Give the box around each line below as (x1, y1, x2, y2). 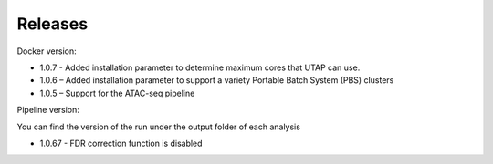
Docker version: (16, 46, 77, 56)
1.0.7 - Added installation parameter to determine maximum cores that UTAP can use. (39, 62, 361, 73)
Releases (16, 14, 89, 34)
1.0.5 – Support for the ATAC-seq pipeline (39, 87, 195, 98)
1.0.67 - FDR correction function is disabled (39, 138, 203, 149)
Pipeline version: (16, 105, 79, 116)
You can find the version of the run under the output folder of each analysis (16, 121, 301, 132)
